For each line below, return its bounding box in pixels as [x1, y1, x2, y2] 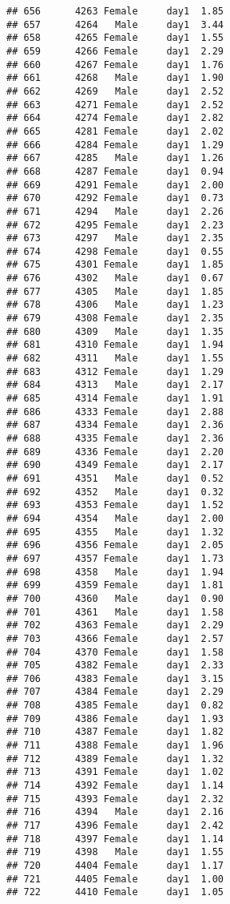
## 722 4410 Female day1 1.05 [6, 886, 224, 898]
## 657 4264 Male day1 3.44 [6, 18, 224, 30]
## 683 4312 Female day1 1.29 [6, 365, 224, 377]
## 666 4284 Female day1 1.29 [6, 139, 224, 151]
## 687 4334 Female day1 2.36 [6, 419, 224, 431]
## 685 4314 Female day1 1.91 [6, 393, 224, 405]
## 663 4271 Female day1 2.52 [6, 99, 224, 111]
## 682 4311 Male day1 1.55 [6, 353, 224, 365]
